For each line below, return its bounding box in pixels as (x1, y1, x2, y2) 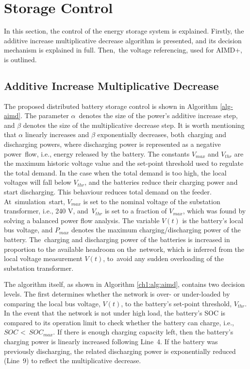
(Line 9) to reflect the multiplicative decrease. (4, 355, 141, 366)
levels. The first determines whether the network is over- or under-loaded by (4, 288, 230, 299)
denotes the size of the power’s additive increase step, (79, 110, 238, 121)
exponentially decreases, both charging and (97, 129, 227, 140)
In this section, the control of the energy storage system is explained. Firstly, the (4, 26, 244, 36)
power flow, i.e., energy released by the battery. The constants (4, 148, 190, 158)
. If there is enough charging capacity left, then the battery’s (53, 327, 233, 337)
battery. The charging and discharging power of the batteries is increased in (4, 234, 230, 245)
